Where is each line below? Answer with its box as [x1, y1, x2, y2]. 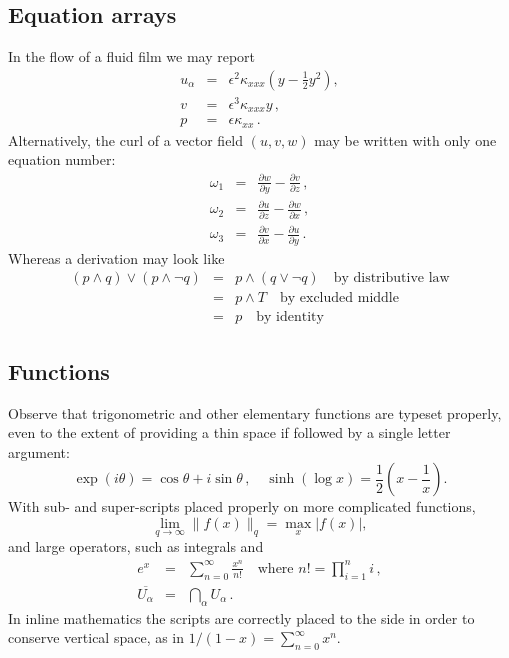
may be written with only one [314, 129, 497, 150]
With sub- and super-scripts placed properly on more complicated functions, [8, 496, 476, 517]
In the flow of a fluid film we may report [8, 46, 256, 67]
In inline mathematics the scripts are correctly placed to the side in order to [8, 607, 475, 628]
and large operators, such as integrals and [8, 536, 264, 557]
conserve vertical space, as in [8, 627, 185, 648]
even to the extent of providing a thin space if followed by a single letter [8, 422, 451, 443]
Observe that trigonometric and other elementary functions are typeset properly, [8, 402, 502, 423]
